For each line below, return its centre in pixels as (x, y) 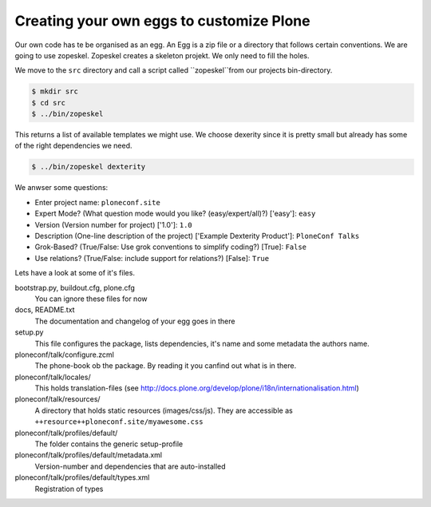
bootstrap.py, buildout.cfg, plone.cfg (75, 287)
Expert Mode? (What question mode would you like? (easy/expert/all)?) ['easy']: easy (175, 214)
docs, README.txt (45, 310)
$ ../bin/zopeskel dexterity (89, 167)
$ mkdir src (55, 91)
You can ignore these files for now (91, 299)
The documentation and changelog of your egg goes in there (135, 321)
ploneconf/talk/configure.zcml (65, 355)
